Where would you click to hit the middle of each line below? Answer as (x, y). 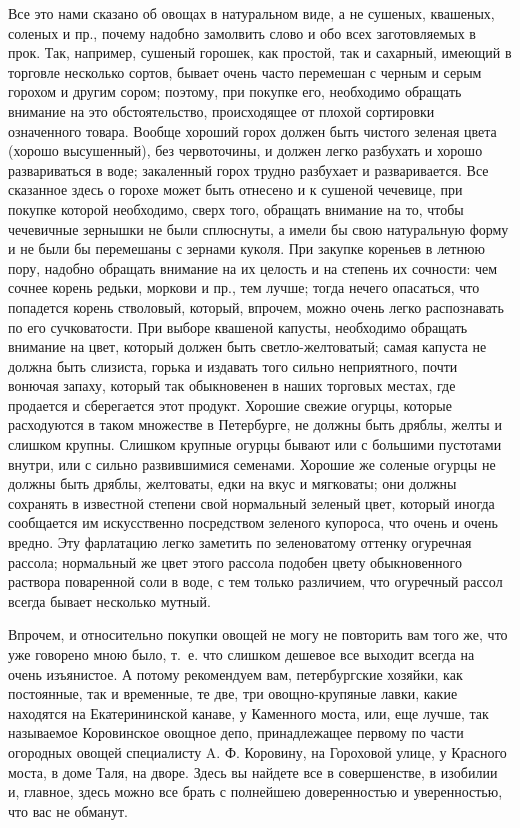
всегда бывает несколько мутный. (109, 600)
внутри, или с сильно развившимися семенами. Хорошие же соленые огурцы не (252, 463)
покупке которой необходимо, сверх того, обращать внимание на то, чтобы (236, 208)
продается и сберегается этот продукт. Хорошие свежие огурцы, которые (230, 404)
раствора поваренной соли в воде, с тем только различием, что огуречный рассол (255, 581)
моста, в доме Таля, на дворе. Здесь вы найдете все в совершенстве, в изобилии (253, 771)
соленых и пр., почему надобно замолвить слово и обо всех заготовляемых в (242, 32)
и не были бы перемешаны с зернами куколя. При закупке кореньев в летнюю (246, 248)
